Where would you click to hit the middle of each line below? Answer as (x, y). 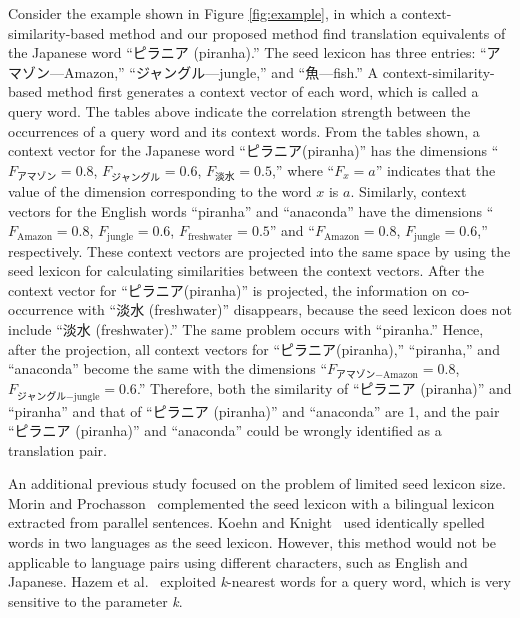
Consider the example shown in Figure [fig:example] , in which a (202, 13)
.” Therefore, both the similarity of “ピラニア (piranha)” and (324, 388)
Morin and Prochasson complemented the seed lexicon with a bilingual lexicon (251, 502)
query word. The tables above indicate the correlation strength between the (239, 110)
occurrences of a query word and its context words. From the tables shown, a (244, 130)
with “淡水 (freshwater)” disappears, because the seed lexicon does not (294, 309)
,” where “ (303, 169)
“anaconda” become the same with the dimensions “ (168, 368)
